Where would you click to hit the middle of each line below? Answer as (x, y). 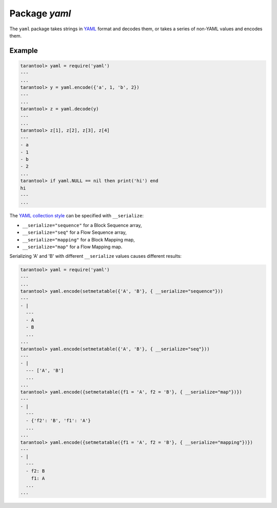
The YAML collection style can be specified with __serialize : (76, 216)
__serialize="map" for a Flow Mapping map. (72, 247)
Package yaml (40, 13)
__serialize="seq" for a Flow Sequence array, (74, 232)
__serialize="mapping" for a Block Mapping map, (79, 239)
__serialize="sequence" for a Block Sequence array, (82, 225)
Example (24, 51)
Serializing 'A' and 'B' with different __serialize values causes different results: (96, 256)
